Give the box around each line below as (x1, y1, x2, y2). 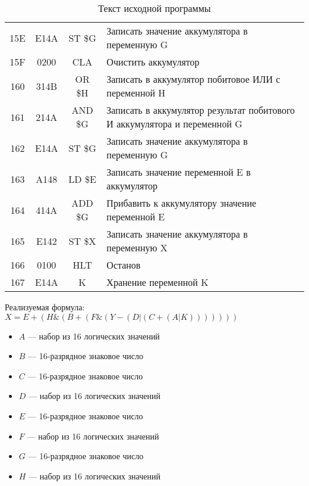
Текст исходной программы (98, 1, 211, 15)
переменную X (106, 241, 168, 254)
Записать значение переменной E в (106, 165, 251, 179)
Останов (106, 258, 141, 272)
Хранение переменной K (106, 275, 209, 289)
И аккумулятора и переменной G (106, 117, 242, 130)
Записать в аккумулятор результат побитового (106, 103, 295, 117)
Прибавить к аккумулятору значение (106, 196, 257, 210)
